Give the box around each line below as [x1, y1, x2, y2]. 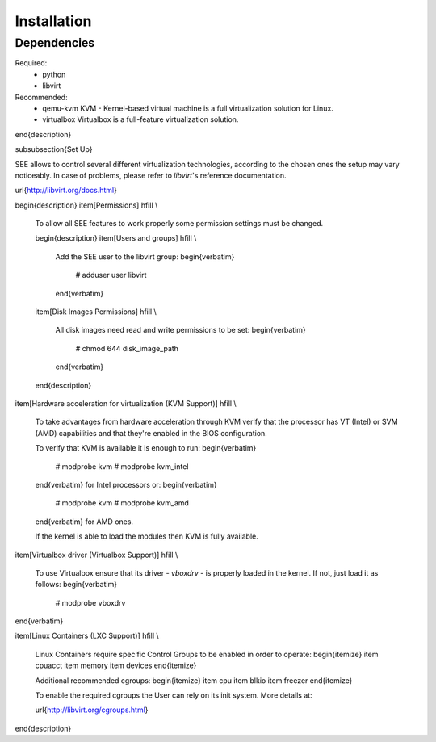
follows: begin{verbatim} [35, 580, 117, 589]
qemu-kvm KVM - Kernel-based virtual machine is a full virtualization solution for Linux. [42, 103, 334, 113]
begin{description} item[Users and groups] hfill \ [35, 233, 197, 243]
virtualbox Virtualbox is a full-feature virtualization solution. [42, 115, 239, 124]
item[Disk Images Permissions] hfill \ [35, 307, 157, 317]
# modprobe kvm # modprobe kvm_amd [55, 498, 190, 508]
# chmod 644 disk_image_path [75, 343, 179, 353]
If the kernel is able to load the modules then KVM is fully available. [35, 531, 258, 541]
